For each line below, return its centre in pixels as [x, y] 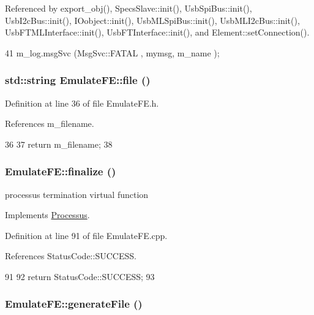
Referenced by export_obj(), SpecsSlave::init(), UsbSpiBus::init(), [129, 8]
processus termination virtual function [77, 194]
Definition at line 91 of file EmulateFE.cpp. [86, 235]
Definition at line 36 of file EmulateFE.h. [82, 103]
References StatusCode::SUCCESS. [71, 256]
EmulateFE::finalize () [61, 171]
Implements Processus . [47, 215]
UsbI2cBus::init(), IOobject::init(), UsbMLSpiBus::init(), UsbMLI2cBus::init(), [152, 20]
